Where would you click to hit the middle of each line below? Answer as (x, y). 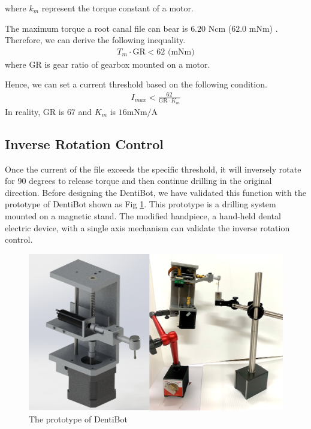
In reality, (23, 111)
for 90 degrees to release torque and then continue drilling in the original (138, 181)
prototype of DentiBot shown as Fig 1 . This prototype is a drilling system (141, 204)
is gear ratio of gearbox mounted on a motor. (127, 64)
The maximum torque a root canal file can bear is (96, 28)
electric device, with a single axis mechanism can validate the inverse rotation (147, 227)
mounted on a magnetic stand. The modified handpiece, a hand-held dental (143, 215)
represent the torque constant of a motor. (117, 8)
